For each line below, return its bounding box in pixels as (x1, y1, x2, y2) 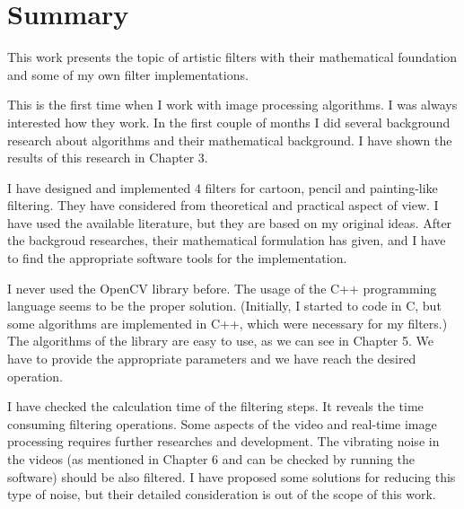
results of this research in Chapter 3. (7, 148, 208, 167)
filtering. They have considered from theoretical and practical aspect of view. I (7, 196, 439, 215)
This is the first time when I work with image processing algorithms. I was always (7, 95, 458, 114)
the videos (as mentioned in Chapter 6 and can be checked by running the (7, 450, 416, 468)
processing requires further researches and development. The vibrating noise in (7, 432, 440, 451)
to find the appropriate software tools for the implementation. (7, 249, 347, 268)
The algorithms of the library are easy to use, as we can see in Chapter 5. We (7, 331, 433, 350)
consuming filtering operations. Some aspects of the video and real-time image (7, 414, 437, 433)
